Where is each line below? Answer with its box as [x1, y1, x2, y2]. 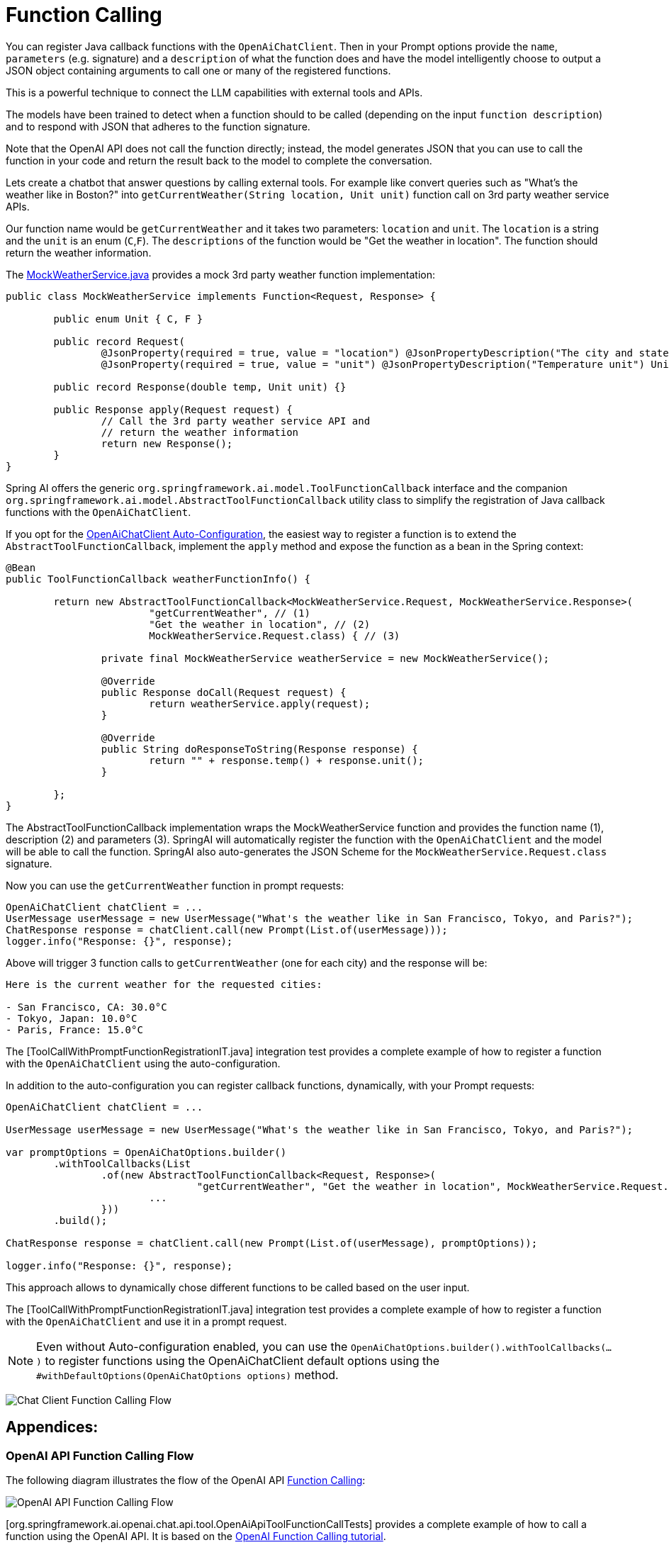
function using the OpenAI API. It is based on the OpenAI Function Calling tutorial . [6, 1529, 386, 1542]
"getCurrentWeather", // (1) [149, 607, 310, 619]
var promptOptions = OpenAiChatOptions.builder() [6, 1146, 287, 1158]
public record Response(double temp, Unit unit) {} [53, 381, 347, 393]
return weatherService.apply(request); [149, 697, 371, 709]
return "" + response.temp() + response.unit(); [149, 754, 425, 766]
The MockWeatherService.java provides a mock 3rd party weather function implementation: [6, 268, 436, 281]
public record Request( [53, 335, 185, 347]
